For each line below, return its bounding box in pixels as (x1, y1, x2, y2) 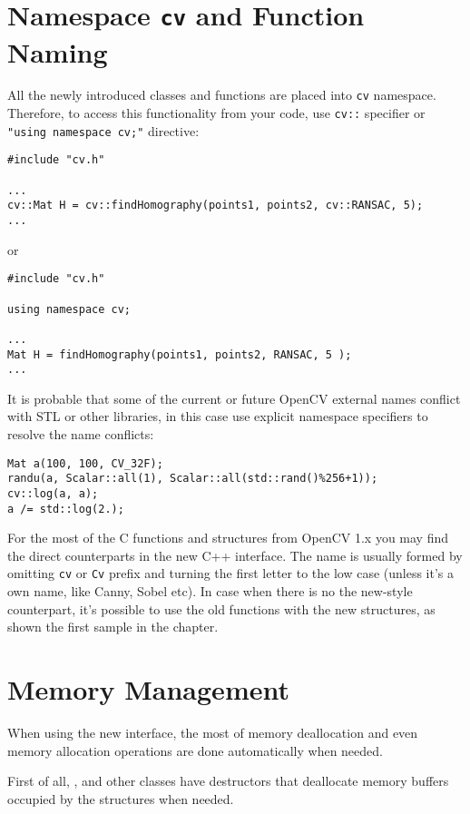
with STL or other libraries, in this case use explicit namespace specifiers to (7, 407, 428, 426)
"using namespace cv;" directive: (7, 121, 200, 140)
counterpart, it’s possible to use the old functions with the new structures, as (7, 599, 436, 618)
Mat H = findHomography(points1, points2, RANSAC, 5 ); (7, 348, 352, 361)
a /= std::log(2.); (7, 502, 124, 515)
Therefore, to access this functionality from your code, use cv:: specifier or (7, 103, 426, 123)
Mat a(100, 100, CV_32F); (7, 456, 163, 470)
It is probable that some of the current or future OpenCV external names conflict (7, 388, 461, 407)
